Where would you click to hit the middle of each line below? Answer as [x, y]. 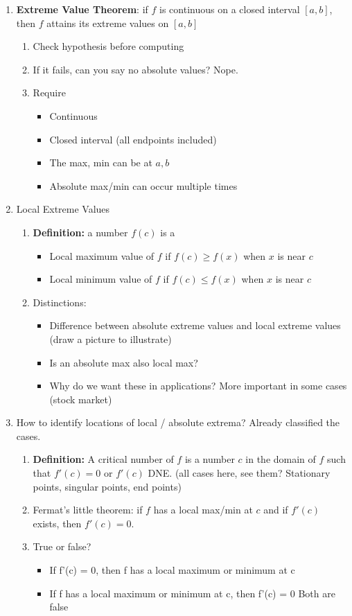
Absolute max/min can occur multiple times [143, 185]
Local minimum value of [101, 279]
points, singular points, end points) [107, 486]
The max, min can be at [101, 162]
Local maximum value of [102, 255]
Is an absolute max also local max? [124, 362]
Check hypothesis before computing [108, 46]
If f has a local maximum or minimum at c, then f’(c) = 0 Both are [192, 593]
